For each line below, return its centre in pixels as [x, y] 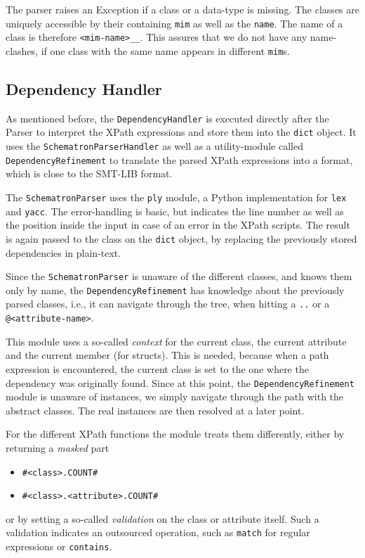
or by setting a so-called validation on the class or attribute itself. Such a [162, 518]
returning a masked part [58, 447]
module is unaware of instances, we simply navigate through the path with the [175, 397]
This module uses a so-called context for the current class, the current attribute [176, 341]
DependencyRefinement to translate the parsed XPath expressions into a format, [179, 159]
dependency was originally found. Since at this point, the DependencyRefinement [180, 382]
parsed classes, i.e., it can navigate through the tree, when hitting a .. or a [168, 304]
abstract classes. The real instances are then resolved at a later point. [155, 410]
